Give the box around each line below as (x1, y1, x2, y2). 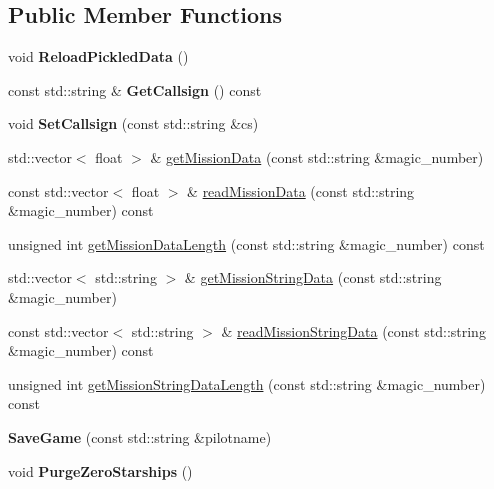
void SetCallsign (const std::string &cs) (8, 113, 259, 134)
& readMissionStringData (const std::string (221, 320, 486, 341)
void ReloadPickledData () (8, 46, 189, 67)
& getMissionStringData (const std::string (184, 267, 442, 288)
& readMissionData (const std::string (187, 180, 415, 201)
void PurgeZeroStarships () (8, 460, 193, 481)
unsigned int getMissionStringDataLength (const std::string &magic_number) (8, 373, 486, 394)
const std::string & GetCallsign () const (8, 79, 262, 100)
